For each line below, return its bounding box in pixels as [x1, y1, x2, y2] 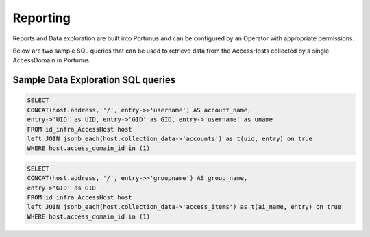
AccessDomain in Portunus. [12, 56, 91, 64]
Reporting [12, 10, 71, 25]
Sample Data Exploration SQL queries [12, 74, 176, 86]
